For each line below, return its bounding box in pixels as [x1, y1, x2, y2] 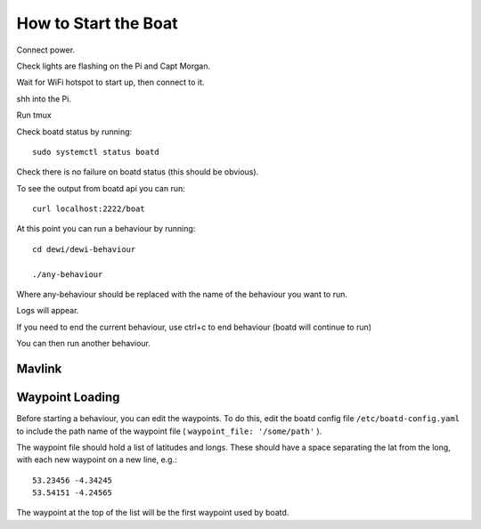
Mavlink [16, 362, 62, 376]
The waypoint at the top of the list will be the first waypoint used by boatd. [16, 508, 289, 518]
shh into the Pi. [16, 94, 71, 104]
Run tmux [16, 110, 53, 120]
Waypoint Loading [16, 390, 120, 405]
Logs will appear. [16, 305, 79, 316]
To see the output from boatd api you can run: [16, 183, 186, 193]
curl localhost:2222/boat [32, 204, 146, 214]
